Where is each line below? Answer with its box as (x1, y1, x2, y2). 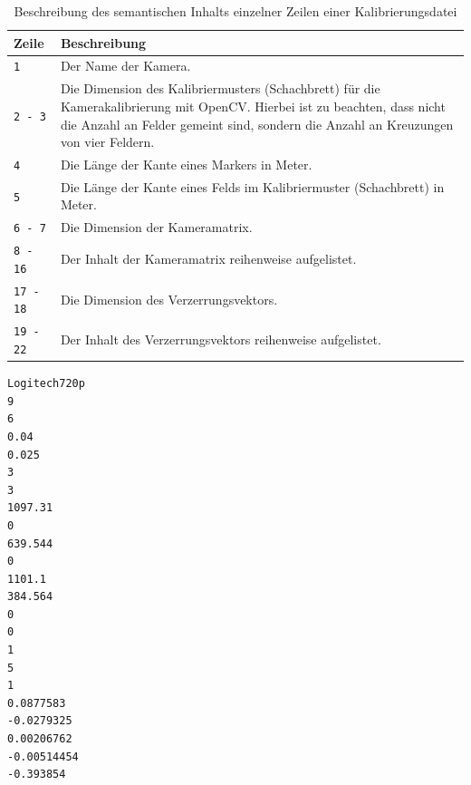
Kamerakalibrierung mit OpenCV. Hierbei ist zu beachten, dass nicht (60, 96, 446, 115)
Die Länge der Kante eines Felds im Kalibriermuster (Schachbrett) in (60, 177, 445, 196)
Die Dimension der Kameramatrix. (60, 218, 253, 237)
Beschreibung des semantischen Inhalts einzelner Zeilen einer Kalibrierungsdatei (14, 2, 457, 20)
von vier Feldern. (60, 132, 155, 151)
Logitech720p (7, 377, 85, 391)
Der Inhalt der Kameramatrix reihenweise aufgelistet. (60, 249, 357, 268)
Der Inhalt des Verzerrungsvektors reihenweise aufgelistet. (60, 330, 381, 349)
